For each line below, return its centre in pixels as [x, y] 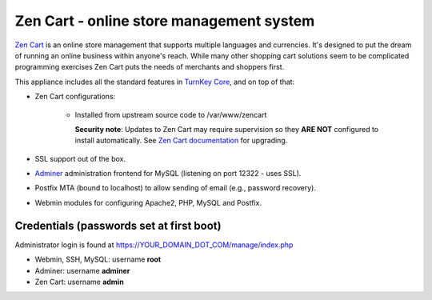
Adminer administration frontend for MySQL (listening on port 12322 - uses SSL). [168, 174]
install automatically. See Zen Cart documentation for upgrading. [181, 141]
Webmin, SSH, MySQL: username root [98, 259]
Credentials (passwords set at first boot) [118, 225]
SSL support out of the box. [80, 158]
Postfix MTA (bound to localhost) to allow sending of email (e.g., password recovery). [175, 188]
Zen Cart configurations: [75, 97]
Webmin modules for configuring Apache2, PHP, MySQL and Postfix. [148, 202]
